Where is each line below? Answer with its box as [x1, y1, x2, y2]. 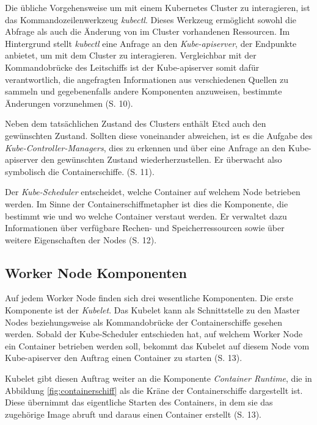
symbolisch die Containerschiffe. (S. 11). [5, 165, 155, 177]
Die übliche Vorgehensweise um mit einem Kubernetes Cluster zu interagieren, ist [5, 1, 310, 13]
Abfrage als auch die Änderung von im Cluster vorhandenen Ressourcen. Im [5, 25, 290, 38]
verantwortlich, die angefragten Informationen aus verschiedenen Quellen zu [5, 73, 288, 85]
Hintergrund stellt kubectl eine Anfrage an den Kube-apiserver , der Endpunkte [5, 37, 297, 49]
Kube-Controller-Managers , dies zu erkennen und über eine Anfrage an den [5, 141, 286, 154]
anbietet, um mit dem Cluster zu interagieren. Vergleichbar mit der [5, 49, 257, 62]
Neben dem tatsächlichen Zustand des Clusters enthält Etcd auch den [5, 117, 266, 130]
